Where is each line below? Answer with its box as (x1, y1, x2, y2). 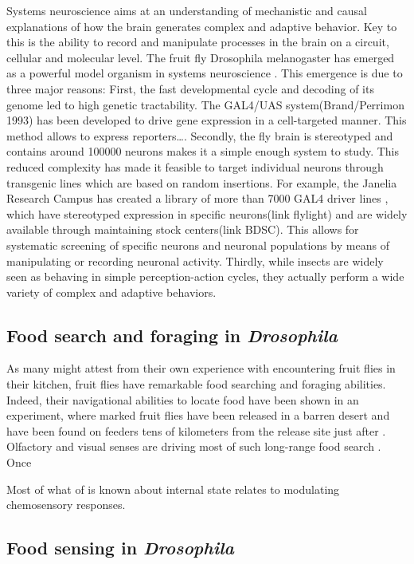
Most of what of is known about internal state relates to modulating (6, 480, 340, 497)
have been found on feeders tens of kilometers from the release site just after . (6, 422, 386, 439)
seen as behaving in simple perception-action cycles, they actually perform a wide (6, 268, 404, 285)
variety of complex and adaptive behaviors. (6, 283, 217, 300)
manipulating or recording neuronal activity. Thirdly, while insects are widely (6, 252, 384, 269)
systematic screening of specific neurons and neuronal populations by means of (6, 236, 389, 253)
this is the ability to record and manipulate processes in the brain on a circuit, (6, 34, 389, 50)
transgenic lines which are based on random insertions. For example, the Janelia (6, 174, 397, 191)
